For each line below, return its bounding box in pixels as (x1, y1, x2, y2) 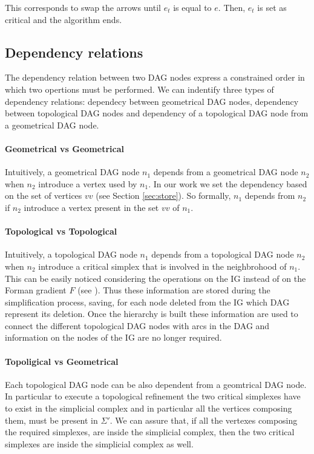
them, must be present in (5, 413, 98, 426)
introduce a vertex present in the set (24, 201, 159, 213)
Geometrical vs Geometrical (5, 142, 124, 155)
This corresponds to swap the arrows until (5, 1, 161, 13)
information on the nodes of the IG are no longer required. (5, 331, 222, 344)
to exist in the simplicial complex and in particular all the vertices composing (5, 402, 292, 415)
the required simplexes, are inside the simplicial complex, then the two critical (5, 426, 295, 438)
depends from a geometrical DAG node (153, 165, 298, 178)
